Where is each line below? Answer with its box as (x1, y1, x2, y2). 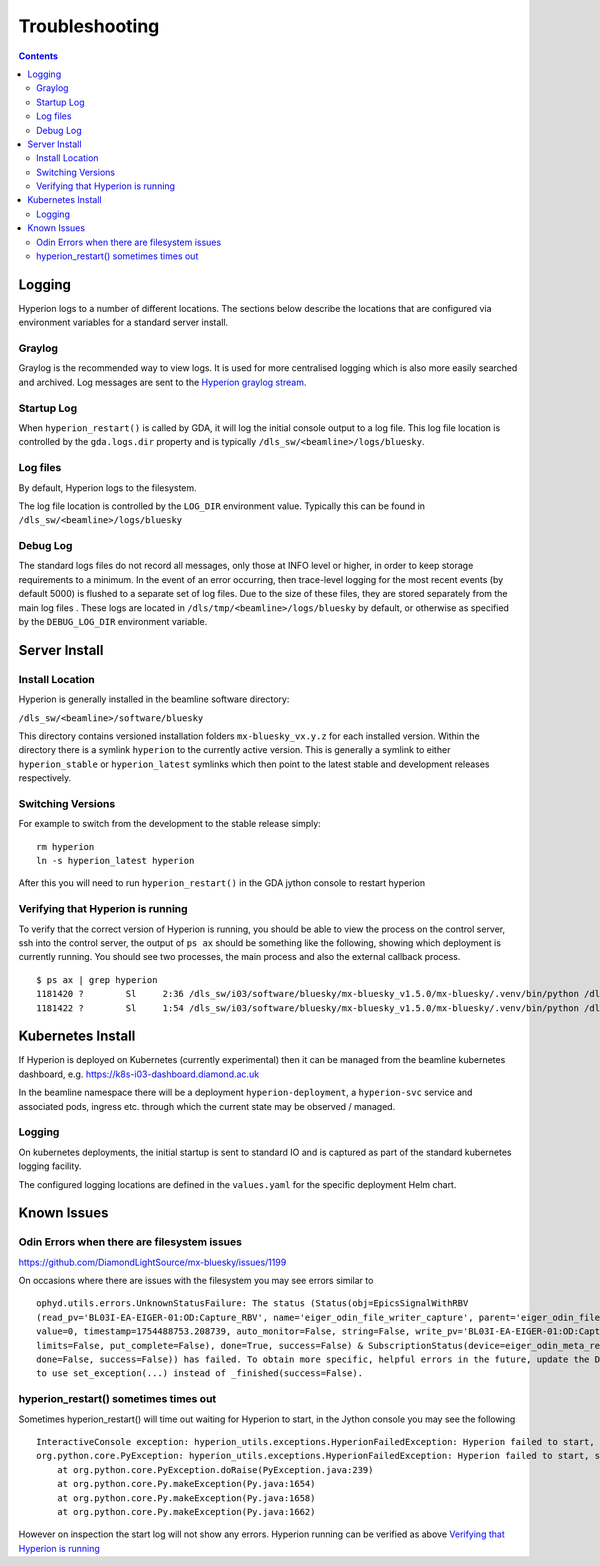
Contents (18, 50, 59, 62)
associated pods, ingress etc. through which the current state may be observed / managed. (18, 1100, 396, 1112)
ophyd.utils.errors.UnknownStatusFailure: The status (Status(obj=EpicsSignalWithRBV (36, 1298, 469, 1309)
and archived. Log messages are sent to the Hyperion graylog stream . (18, 376, 307, 388)
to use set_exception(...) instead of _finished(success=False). (36, 1368, 364, 1379)
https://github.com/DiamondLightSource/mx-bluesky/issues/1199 (18, 1256, 287, 1268)
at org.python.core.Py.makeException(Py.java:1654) (56, 1478, 316, 1490)
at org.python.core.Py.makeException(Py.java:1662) (56, 1506, 316, 1517)
